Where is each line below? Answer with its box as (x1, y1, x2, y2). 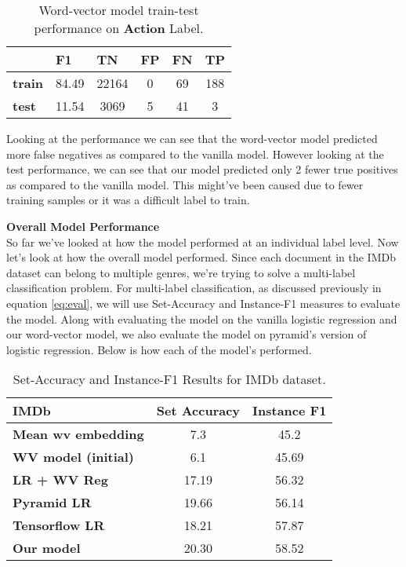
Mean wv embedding (13, 425, 144, 444)
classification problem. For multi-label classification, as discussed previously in (6, 280, 382, 296)
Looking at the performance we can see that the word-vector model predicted (6, 130, 378, 146)
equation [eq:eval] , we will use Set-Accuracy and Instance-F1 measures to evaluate (6, 294, 401, 311)
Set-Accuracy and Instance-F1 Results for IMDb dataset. (13, 370, 326, 389)
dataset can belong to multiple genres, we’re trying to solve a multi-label (6, 264, 356, 280)
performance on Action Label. (34, 19, 204, 37)
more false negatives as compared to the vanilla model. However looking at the (6, 145, 384, 162)
